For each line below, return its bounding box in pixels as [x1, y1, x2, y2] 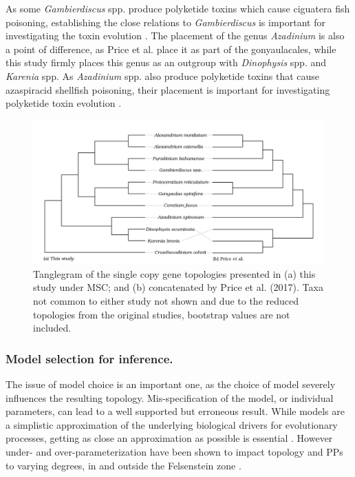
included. [33, 321, 72, 335]
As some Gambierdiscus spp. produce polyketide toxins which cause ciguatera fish [6, 1, 350, 15]
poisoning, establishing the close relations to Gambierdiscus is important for [6, 14, 325, 29]
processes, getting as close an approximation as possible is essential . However [6, 431, 333, 445]
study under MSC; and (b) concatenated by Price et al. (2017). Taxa [33, 280, 323, 294]
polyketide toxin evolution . [6, 96, 122, 110]
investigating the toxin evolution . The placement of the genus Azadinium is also [6, 28, 345, 43]
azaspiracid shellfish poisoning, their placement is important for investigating [6, 82, 330, 97]
